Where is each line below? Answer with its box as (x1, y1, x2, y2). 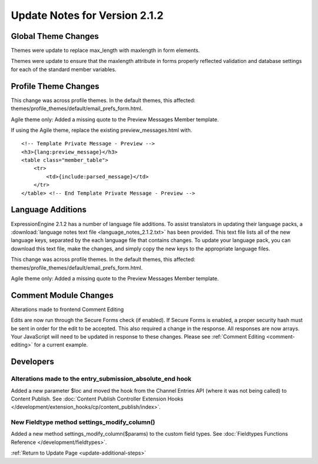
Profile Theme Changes (11, 81, 100, 91)
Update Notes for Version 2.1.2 (11, 9, 164, 22)
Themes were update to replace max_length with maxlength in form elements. (11, 47, 200, 54)
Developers (11, 357, 54, 367)
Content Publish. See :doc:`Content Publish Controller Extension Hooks (11, 395, 184, 402)
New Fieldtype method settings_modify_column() (11, 418, 155, 426)
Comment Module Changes (11, 290, 114, 300)
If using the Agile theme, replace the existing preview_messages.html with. (11, 127, 193, 134)
